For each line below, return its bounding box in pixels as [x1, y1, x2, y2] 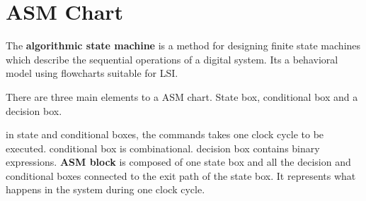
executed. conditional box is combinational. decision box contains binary [6, 140, 320, 155]
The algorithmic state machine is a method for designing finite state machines [6, 38, 361, 53]
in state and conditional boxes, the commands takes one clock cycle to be [6, 127, 324, 142]
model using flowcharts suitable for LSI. [6, 66, 178, 80]
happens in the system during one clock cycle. [6, 182, 205, 197]
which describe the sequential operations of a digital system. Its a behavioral [6, 51, 338, 66]
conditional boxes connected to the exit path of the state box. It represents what [6, 168, 356, 183]
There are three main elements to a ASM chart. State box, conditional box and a [6, 89, 358, 104]
